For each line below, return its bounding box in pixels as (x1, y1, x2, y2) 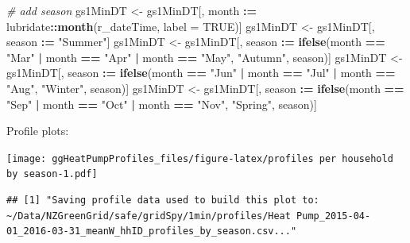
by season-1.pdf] (6, 168, 98, 180)
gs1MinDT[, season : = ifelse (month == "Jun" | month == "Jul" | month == (6, 64, 396, 81)
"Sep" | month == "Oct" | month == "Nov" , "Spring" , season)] (6, 95, 317, 112)
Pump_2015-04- (296, 210, 371, 222)
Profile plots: (6, 122, 69, 139)
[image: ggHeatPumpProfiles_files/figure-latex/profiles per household (6, 152, 393, 164)
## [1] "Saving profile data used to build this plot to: (6, 195, 319, 206)
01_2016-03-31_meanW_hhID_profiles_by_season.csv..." (6, 226, 297, 237)
